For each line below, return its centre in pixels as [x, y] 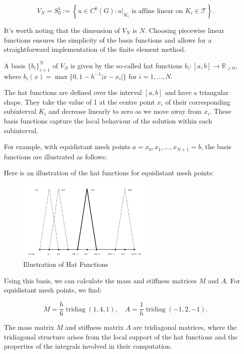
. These [221, 111]
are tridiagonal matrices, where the [185, 327]
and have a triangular [197, 92]
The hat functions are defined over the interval [73, 92]
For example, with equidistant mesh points [67, 146]
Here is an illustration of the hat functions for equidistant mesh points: [109, 173]
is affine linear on [157, 11]
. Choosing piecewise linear [185, 30]
